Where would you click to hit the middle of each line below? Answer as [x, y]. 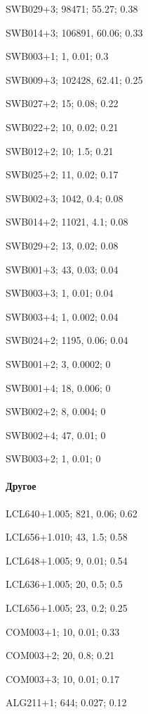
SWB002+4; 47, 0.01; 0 [56, 435]
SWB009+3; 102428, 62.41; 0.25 [74, 79]
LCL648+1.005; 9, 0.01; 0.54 [67, 560]
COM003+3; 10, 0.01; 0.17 [63, 678]
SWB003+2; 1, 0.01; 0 [53, 458]
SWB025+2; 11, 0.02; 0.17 [62, 174]
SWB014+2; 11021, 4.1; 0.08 [67, 222]
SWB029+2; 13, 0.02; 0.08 [62, 245]
